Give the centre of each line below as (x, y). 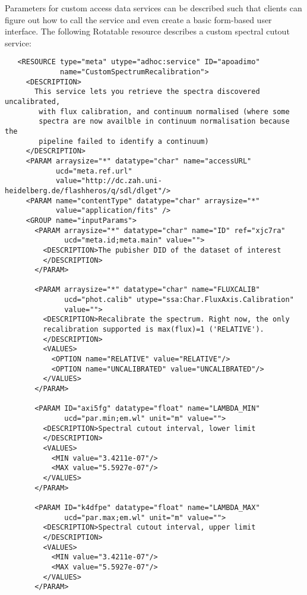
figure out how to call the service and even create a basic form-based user (138, 19)
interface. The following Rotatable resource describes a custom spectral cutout (147, 31)
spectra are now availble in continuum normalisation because (164, 122)
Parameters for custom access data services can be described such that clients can (153, 8)
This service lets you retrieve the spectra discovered (147, 92)
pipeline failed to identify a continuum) (124, 141)
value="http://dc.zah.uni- (109, 181)
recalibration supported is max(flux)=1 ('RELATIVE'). (153, 330)
